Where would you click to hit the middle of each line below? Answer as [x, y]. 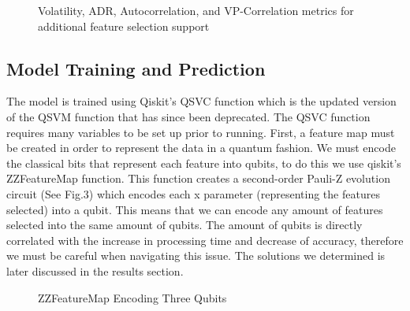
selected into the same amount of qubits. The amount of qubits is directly [184, 225]
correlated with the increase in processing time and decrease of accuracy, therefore [205, 240]
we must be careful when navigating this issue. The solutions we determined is [196, 255]
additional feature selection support [124, 26]
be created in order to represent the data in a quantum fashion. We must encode [201, 148]
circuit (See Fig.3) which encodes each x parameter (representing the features [193, 193]
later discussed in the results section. [95, 270]
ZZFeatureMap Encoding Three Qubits [132, 297]
